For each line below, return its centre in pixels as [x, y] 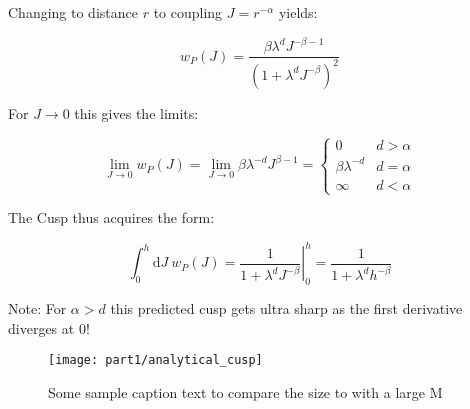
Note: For [37, 308]
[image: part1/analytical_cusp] [155, 360]
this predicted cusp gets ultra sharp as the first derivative [286, 308]
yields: [298, 12]
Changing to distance [73, 12]
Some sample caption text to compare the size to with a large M [245, 391]
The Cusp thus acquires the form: [111, 217]
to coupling [188, 12]
